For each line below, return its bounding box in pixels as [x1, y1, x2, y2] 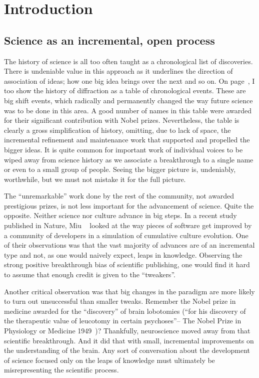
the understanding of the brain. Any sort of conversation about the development [4, 345, 250, 355]
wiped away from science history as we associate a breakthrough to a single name [4, 154, 253, 164]
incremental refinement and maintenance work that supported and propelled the [4, 134, 250, 145]
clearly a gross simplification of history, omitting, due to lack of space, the [4, 124, 231, 135]
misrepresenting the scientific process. [4, 364, 119, 375]
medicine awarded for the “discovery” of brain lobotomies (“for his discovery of [4, 305, 246, 316]
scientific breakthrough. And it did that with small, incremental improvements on [4, 335, 254, 345]
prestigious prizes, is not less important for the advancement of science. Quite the [4, 200, 254, 211]
